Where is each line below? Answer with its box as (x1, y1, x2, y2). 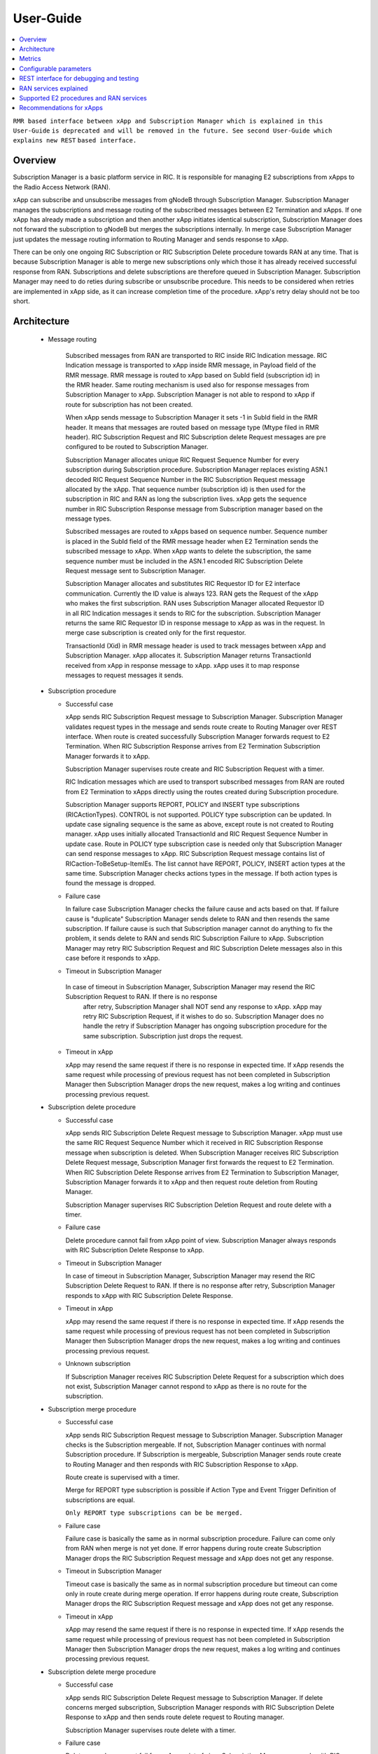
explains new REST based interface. (13, 137, 137, 145)
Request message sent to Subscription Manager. (65, 567, 206, 575)
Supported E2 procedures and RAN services (19, 93, 147, 102)
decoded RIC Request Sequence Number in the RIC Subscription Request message (65, 475, 306, 483)
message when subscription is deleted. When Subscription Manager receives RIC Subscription (65, 1148, 339, 1157)
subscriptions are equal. (65, 1495, 136, 1504)
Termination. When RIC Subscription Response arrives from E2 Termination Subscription (65, 742, 321, 751)
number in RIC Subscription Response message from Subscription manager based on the (65, 504, 323, 513)
